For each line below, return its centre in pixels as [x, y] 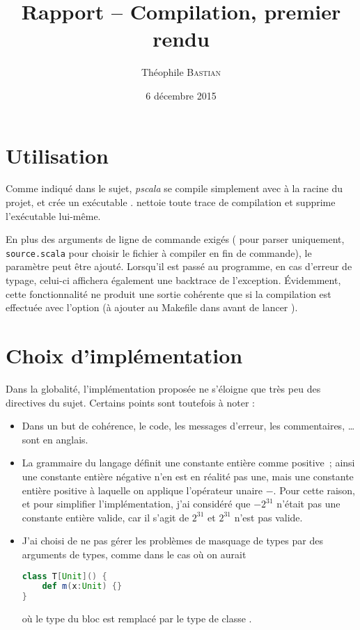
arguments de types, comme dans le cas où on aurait [134, 554]
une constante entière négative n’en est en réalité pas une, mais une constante [188, 476]
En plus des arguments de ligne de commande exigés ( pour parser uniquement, [175, 239]
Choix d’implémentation [124, 355]
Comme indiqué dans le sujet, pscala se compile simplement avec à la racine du [174, 188]
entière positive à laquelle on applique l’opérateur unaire [142, 490]
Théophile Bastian [181, 72]
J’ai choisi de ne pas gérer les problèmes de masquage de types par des [172, 541]
